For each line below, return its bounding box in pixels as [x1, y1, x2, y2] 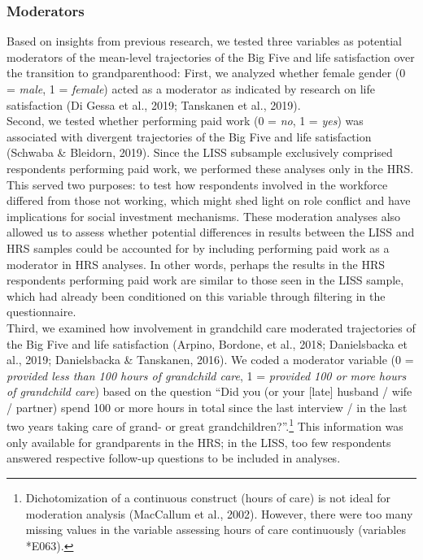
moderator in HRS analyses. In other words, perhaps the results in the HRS [7, 255, 386, 272]
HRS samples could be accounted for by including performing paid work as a [7, 239, 390, 256]
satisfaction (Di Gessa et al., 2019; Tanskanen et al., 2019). [7, 96, 301, 113]
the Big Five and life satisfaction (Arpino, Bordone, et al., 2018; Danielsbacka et [7, 335, 408, 352]
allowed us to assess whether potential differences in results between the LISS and [7, 224, 415, 241]
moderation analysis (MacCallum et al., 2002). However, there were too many [25, 505, 413, 522]
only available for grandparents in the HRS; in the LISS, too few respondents [7, 433, 391, 450]
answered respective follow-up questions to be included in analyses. [7, 449, 341, 467]
